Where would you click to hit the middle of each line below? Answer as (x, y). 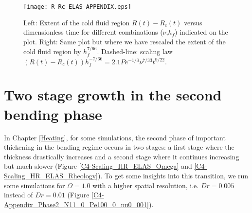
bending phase (53, 114)
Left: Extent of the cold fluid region (77, 22)
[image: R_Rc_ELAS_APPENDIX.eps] (77, 7)
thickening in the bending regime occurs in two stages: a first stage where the (119, 147)
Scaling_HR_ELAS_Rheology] (51, 175)
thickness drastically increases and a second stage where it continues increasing (122, 156)
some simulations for (35, 185)
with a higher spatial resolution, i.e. (146, 185)
